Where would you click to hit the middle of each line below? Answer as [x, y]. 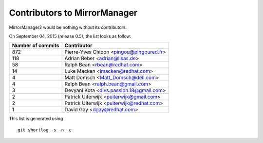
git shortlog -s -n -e [45, 130]
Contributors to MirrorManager [73, 13]
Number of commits [36, 45]
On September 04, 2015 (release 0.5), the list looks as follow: [70, 36]
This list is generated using [36, 119]
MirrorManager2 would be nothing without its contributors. [68, 27]
